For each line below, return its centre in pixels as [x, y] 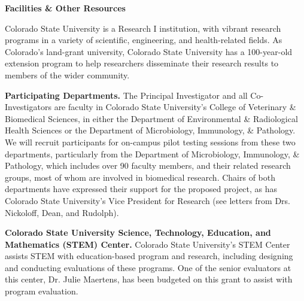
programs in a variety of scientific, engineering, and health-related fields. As [144, 40]
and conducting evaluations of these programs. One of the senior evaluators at [148, 267]
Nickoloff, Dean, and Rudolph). [62, 212]
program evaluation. [42, 291]
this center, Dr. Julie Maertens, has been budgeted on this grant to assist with [149, 279]
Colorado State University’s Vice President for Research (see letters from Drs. [148, 200]
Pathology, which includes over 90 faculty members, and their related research [148, 165]
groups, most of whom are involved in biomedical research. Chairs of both [140, 177]
